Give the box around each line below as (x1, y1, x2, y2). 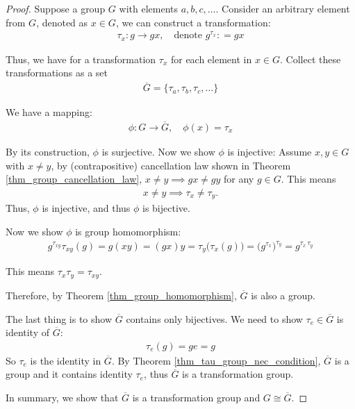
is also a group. (251, 287, 315, 302)
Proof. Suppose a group (6, 1, 106, 15)
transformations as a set (6, 65, 108, 80)
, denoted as (36, 15, 88, 29)
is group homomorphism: (75, 224, 181, 238)
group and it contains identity (6, 367, 133, 381)
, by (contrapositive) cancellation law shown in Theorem (51, 158, 291, 172)
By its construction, (6, 144, 90, 159)
